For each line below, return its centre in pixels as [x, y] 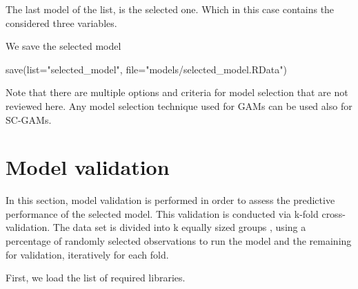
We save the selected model [63, 46]
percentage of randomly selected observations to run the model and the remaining [179, 241]
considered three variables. [61, 22]
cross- [334, 213]
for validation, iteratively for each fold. [87, 254]
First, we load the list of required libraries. [96, 278]
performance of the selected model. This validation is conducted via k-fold [162, 213]
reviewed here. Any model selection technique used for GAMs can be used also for [179, 105]
